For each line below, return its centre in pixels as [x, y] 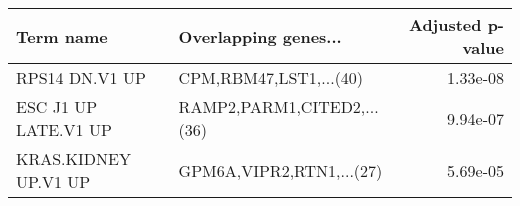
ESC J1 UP [57, 106]
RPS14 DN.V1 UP [81, 77]
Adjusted [445, 24]
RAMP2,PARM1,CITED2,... [278, 106]
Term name [62, 36]
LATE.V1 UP [64, 129]
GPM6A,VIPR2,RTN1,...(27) [280, 170]
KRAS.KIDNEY [73, 158]
